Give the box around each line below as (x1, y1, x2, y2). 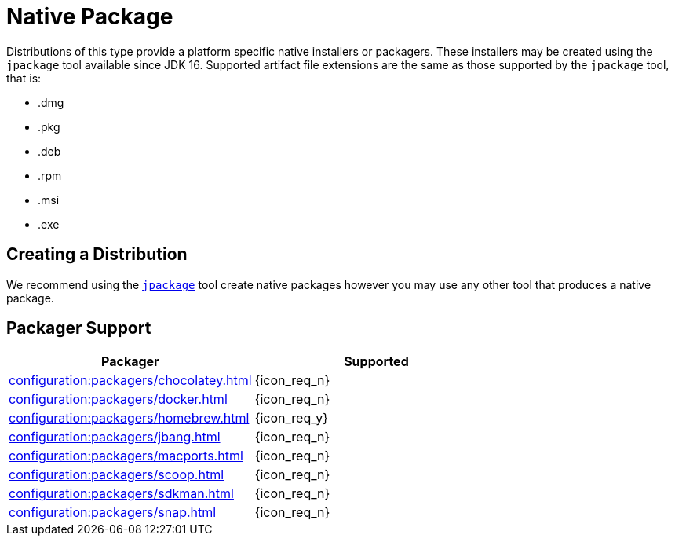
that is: (6, 71, 42, 85)
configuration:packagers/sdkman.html (9, 485, 234, 502)
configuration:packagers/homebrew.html (9, 410, 250, 427)
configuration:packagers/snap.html (9, 504, 217, 521)
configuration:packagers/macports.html (9, 448, 243, 464)
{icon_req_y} (254, 410, 329, 427)
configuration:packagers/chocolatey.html (9, 372, 252, 389)
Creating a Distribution (6, 244, 188, 265)
